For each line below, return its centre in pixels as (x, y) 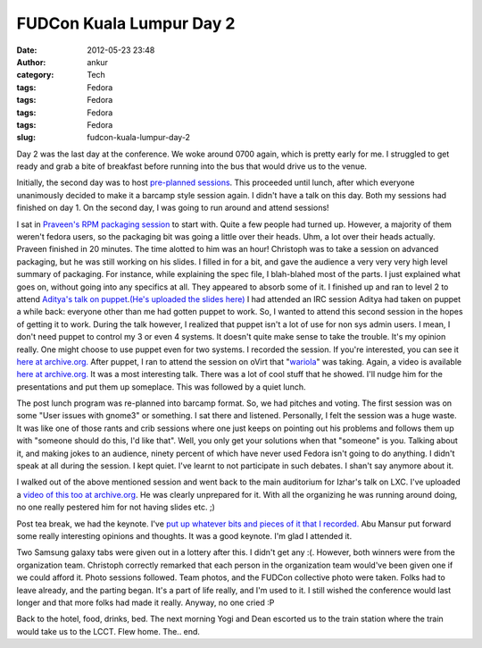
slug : (26, 138)
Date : (27, 50)
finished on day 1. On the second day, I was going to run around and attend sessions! (173, 208)
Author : (31, 62)
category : (35, 75)
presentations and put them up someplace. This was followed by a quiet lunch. (161, 387)
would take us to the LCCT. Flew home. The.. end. (108, 631)
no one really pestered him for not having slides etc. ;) (116, 507)
